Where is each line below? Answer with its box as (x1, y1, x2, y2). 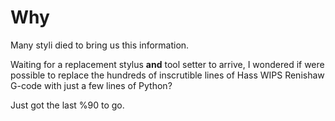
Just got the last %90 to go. (10, 99, 125, 111)
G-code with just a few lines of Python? (10, 79, 173, 91)
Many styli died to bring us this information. (10, 39, 190, 51)
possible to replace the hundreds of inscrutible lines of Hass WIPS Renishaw (10, 69, 325, 81)
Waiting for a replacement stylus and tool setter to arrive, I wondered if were (10, 58, 325, 70)
